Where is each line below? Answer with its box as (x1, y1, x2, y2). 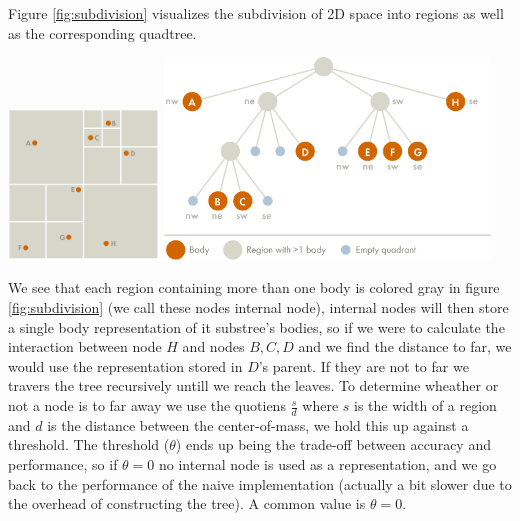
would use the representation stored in (8, 355, 243, 376)
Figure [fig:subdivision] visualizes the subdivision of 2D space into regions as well (8, 3, 504, 23)
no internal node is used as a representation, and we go (159, 454, 497, 475)
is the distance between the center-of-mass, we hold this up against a (47, 414, 469, 435)
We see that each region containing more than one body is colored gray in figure (8, 277, 500, 298)
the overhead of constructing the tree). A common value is (8, 493, 366, 514)
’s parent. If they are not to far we (258, 355, 469, 376)
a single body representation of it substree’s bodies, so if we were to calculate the (8, 316, 505, 337)
